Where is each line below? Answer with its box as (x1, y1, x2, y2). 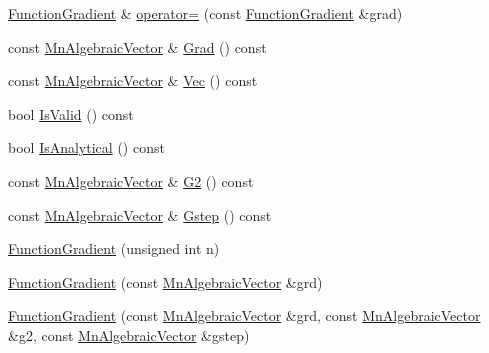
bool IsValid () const (8, 103, 134, 124)
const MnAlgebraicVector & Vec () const (8, 70, 258, 91)
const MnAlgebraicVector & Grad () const (8, 36, 267, 57)
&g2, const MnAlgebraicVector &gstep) (8, 324, 250, 345)
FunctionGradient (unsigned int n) (8, 238, 220, 259)
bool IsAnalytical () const (8, 137, 165, 158)
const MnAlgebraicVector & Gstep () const (8, 204, 272, 225)
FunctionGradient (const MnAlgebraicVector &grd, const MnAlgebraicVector (8, 305, 481, 326)
